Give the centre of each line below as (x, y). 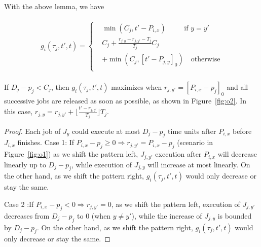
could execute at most (106, 131)
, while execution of (101, 164)
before (242, 131)
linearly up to (25, 164)
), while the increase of (167, 215)
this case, (18, 111)
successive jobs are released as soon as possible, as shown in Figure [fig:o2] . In (125, 100)
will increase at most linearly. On (199, 164)
